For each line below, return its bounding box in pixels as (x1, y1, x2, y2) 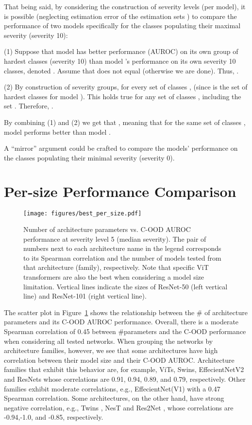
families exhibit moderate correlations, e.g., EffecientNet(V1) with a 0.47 (4, 383, 220, 393)
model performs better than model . (4, 126, 111, 137)
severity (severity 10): (4, 30, 68, 40)
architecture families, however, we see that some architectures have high (4, 345, 218, 355)
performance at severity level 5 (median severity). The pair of (23, 233, 206, 244)
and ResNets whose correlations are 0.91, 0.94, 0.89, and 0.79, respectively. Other (4, 374, 246, 384)
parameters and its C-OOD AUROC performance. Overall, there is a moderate (4, 317, 239, 327)
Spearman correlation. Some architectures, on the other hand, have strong (4, 393, 224, 403)
